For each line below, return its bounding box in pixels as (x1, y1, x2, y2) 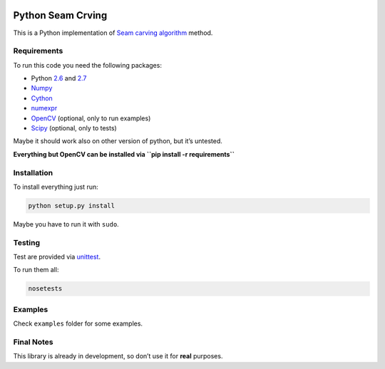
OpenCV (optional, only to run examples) (31, 114, 151, 123)
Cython (31, 93, 53, 103)
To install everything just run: (13, 182, 99, 191)
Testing (13, 237, 41, 247)
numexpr (31, 104, 58, 113)
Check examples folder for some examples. (13, 319, 143, 328)
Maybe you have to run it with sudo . (13, 219, 119, 228)
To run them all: (13, 266, 59, 274)
